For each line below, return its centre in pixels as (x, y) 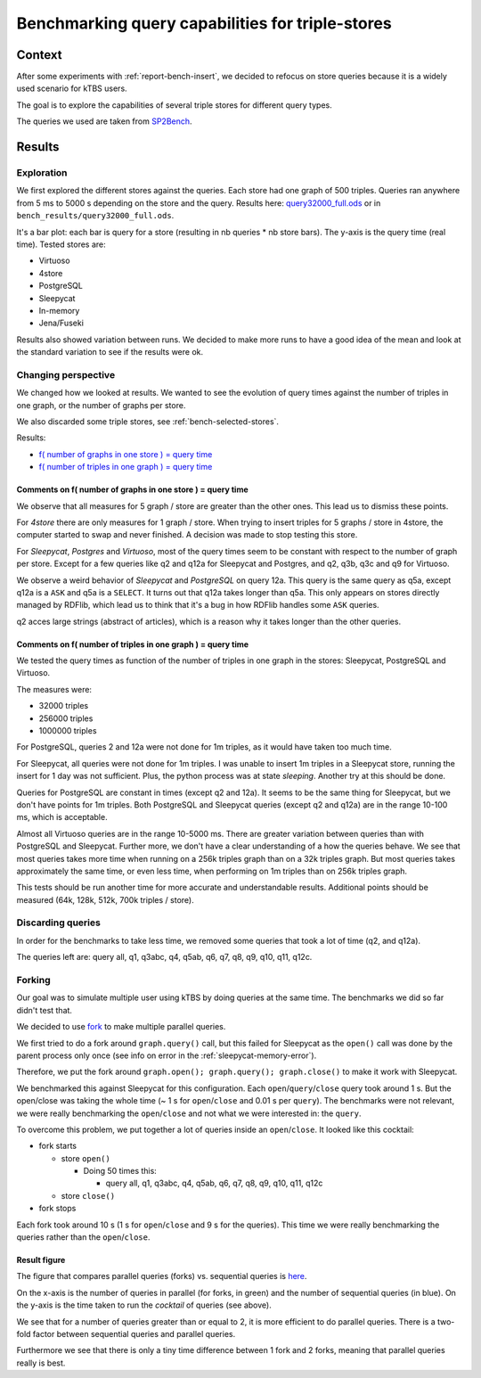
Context (39, 55)
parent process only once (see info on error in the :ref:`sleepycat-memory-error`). (167, 1055)
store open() (86, 1158)
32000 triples (64, 706)
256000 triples (66, 718)
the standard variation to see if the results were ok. (110, 352)
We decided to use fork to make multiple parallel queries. (121, 1027)
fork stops (57, 1209)
